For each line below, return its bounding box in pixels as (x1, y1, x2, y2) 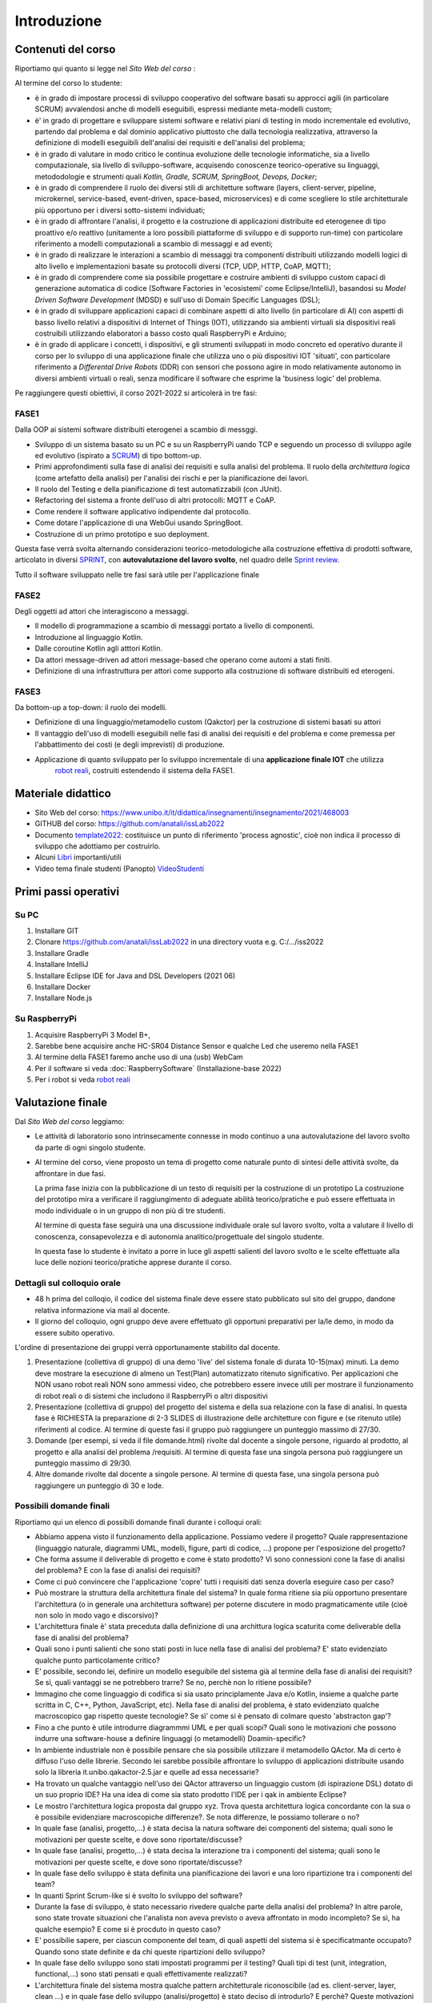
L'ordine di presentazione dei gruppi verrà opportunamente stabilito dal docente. (14, 1342, 281, 1352)
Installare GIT (34, 926, 79, 936)
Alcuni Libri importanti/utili (34, 852, 122, 862)
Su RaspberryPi (14, 1014, 78, 1025)
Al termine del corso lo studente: (14, 79, 123, 88)
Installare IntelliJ (34, 960, 89, 969)
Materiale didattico (14, 786, 111, 800)
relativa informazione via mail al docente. (34, 1305, 170, 1315)
